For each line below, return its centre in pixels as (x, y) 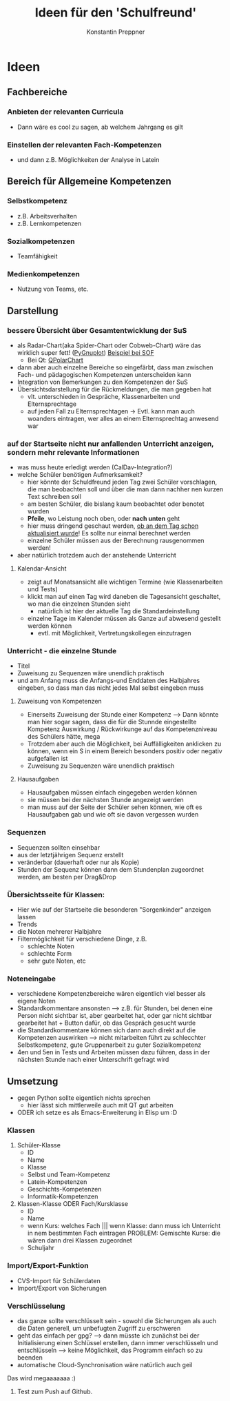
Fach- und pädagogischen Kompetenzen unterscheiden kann (104, 374)
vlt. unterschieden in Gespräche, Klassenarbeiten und (104, 396)
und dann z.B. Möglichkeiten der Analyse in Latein (88, 159)
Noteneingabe (32, 979)
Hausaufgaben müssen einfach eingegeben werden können (112, 792)
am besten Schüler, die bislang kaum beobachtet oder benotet (116, 504)
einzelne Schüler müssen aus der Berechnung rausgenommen (116, 541)
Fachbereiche (37, 92)
